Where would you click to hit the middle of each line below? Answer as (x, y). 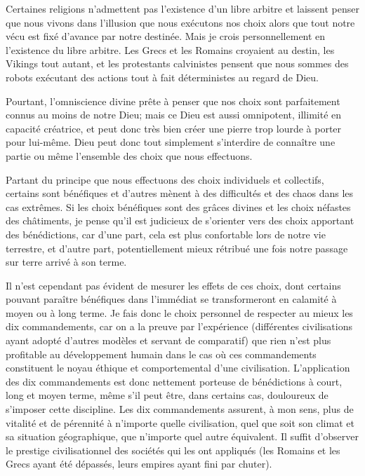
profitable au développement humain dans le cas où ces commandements (161, 354)
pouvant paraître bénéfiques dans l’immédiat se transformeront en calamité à (171, 299)
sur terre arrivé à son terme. (66, 262)
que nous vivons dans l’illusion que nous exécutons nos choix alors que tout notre (180, 22)
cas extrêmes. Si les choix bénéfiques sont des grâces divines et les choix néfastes (178, 206)
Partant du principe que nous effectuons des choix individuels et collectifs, (165, 179)
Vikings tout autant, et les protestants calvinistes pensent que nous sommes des (177, 63)
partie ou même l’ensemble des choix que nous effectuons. (129, 155)
